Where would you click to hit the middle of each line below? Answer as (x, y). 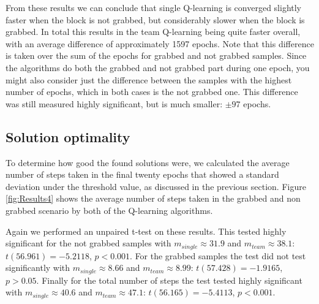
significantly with (38, 268)
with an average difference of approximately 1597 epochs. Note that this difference (160, 43)
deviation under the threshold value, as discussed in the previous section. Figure (156, 186)
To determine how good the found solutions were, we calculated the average (148, 162)
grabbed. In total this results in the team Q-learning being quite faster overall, (153, 32)
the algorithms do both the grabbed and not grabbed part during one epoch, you (158, 67)
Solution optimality (68, 136)
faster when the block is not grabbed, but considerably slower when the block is (155, 19)
